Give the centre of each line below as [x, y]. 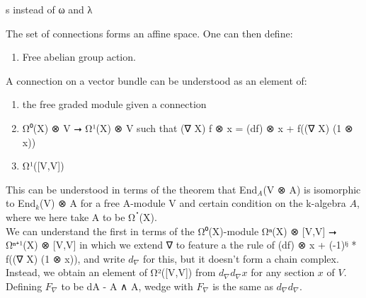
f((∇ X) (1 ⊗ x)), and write [65, 258]
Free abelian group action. [79, 57]
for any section [283, 272]
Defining [24, 286]
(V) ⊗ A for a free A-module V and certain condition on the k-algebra [193, 203]
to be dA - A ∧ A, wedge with [127, 286]
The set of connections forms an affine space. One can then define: [149, 33]
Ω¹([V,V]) [43, 166]
